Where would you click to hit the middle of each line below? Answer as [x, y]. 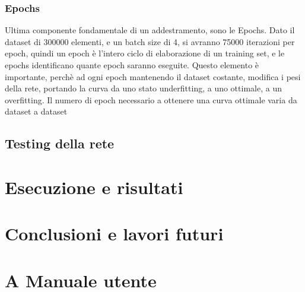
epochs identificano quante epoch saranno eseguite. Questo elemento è [132, 65]
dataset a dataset [36, 111]
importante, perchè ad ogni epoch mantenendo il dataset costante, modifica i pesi [153, 76]
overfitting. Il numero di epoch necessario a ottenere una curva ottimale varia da [151, 99]
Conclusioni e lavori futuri [114, 234]
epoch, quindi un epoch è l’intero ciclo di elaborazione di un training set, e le [145, 53]
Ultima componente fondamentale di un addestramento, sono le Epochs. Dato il [150, 30]
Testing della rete [60, 143]
